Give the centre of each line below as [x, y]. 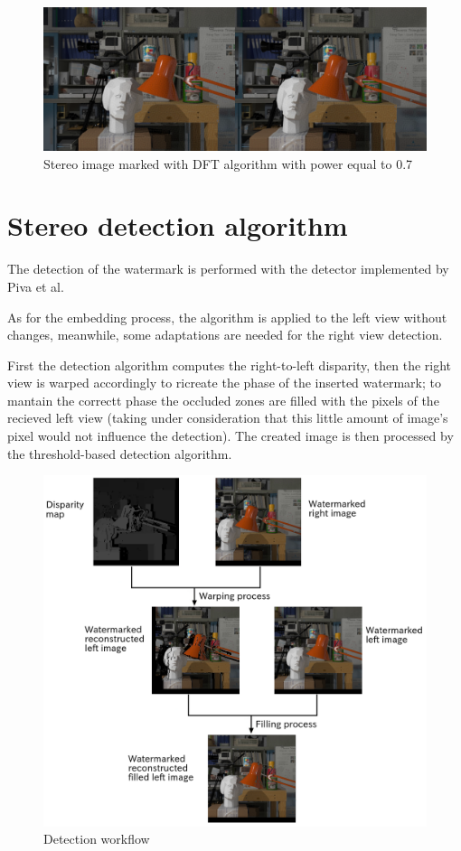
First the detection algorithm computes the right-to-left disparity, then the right [230, 365]
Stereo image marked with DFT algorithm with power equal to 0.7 [228, 163]
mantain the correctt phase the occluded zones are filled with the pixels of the [223, 400]
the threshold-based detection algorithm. [120, 453]
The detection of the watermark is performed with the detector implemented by [228, 269]
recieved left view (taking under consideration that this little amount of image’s [228, 418]
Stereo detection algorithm [178, 225]
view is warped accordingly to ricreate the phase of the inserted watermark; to [224, 383]
